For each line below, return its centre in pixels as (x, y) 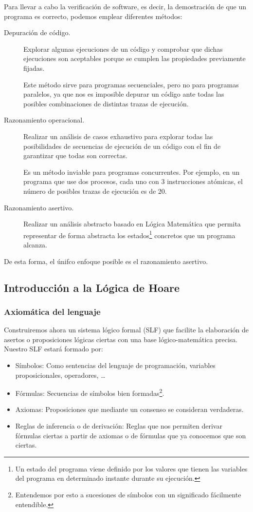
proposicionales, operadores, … (60, 375)
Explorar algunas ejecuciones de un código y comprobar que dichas (123, 49)
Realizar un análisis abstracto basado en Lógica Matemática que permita (132, 224)
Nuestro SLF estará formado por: (54, 349)
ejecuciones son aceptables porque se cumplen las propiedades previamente (135, 58)
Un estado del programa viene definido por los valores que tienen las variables (131, 468)
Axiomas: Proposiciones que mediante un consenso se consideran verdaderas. (129, 409)
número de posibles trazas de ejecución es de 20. (95, 191)
